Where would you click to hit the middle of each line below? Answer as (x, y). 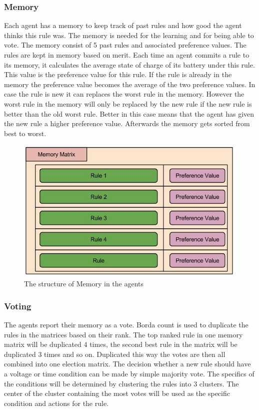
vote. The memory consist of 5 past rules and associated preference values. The (125, 45)
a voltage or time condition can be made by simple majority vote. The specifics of (129, 373)
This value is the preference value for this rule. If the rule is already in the (118, 74)
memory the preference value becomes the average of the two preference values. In (130, 84)
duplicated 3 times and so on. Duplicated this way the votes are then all (115, 354)
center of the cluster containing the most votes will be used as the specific (117, 393)
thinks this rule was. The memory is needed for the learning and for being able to (129, 35)
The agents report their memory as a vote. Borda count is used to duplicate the (126, 325)
